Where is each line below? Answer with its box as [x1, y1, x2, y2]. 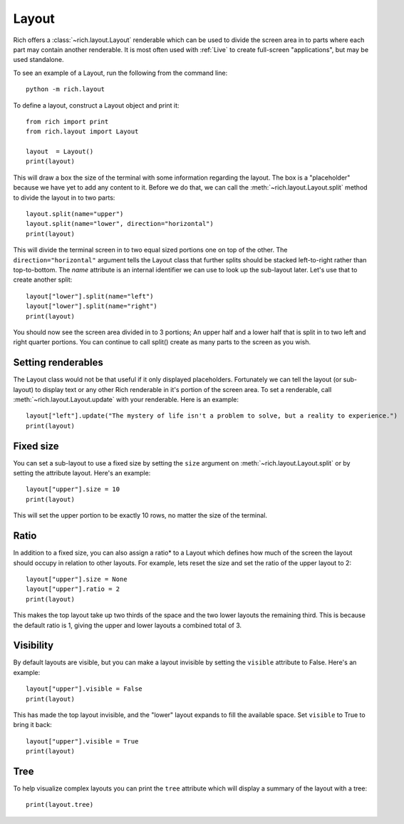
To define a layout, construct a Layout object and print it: [13, 101, 180, 110]
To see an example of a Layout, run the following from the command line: [13, 68, 228, 77]
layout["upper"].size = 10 [26, 485, 120, 493]
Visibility [13, 639, 53, 652]
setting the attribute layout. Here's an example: [13, 469, 151, 478]
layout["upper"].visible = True [26, 737, 139, 745]
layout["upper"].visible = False [26, 685, 143, 693]
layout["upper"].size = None [26, 575, 128, 583]
